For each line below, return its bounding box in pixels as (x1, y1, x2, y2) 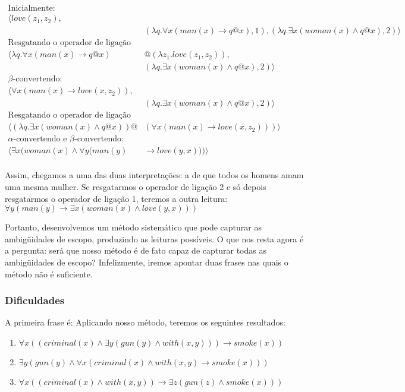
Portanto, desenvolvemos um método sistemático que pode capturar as (5, 221, 262, 233)
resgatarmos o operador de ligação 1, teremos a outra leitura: (5, 192, 228, 204)
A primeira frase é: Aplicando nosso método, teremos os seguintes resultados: (5, 316, 285, 328)
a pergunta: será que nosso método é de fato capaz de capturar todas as (5, 244, 266, 257)
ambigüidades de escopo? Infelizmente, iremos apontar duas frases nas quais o (5, 256, 288, 268)
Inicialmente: (8, 4, 55, 13)
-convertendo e (13, 135, 67, 144)
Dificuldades (5, 293, 65, 308)
